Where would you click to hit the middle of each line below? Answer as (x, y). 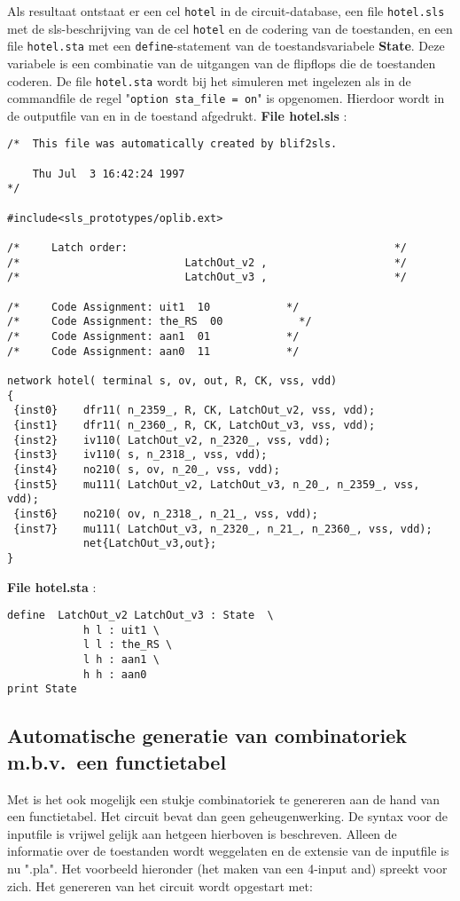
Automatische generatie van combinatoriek (207, 735)
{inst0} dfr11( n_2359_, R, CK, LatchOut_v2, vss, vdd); (195, 411)
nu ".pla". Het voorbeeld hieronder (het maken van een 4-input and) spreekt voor (227, 868)
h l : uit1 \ (121, 630)
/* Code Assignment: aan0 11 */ (153, 351)
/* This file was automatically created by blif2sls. (172, 144)
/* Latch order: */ (207, 248)
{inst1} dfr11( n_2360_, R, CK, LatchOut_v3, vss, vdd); (195, 425)
